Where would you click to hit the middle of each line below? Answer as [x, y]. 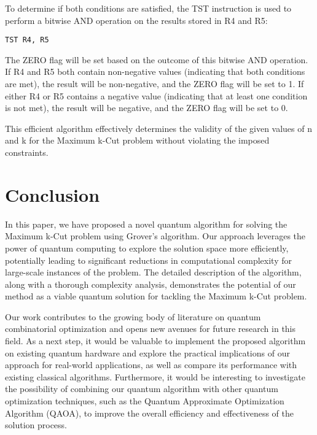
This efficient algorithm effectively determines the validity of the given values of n [158, 128]
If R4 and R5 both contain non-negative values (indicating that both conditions [155, 71]
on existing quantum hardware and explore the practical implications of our [147, 352]
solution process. [36, 425]
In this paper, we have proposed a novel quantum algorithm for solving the [146, 224]
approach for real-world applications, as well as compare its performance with [151, 365]
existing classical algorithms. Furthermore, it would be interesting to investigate [155, 376]
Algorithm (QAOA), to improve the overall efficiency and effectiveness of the [149, 413]
